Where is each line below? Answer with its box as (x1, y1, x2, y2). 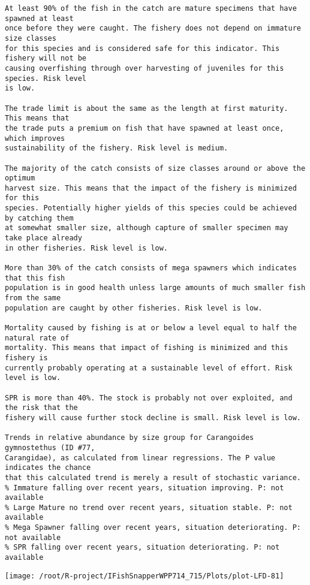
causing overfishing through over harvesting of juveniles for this (5, 64, 284, 73)
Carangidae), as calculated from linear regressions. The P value (5, 453, 276, 462)
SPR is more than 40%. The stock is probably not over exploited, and (5, 393, 293, 402)
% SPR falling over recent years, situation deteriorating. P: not (5, 543, 280, 552)
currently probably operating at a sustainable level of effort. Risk (5, 363, 293, 372)
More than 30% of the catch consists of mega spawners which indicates (5, 264, 297, 273)
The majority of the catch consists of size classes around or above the (5, 164, 306, 173)
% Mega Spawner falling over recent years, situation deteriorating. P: (5, 523, 301, 532)
